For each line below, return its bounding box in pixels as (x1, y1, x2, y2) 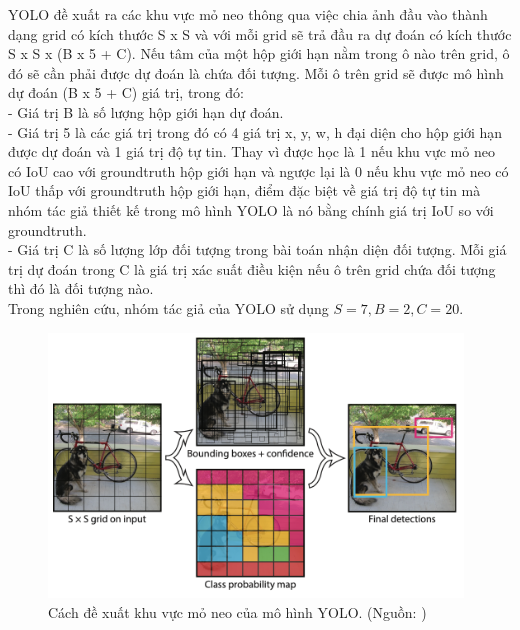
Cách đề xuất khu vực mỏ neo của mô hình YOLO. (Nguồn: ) (48, 601, 427, 622)
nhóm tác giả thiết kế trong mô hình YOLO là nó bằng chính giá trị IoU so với (8, 199, 494, 220)
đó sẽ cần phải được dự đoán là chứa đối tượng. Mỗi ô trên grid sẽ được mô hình (8, 62, 504, 83)
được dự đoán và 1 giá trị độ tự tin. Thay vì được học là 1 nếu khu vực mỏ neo (8, 141, 495, 162)
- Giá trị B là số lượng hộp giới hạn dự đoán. (8, 101, 284, 122)
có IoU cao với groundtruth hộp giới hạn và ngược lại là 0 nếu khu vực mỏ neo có (8, 160, 509, 181)
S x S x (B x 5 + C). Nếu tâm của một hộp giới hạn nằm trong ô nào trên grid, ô (8, 43, 510, 64)
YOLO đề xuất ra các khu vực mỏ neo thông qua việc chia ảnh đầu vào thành (8, 4, 488, 24)
